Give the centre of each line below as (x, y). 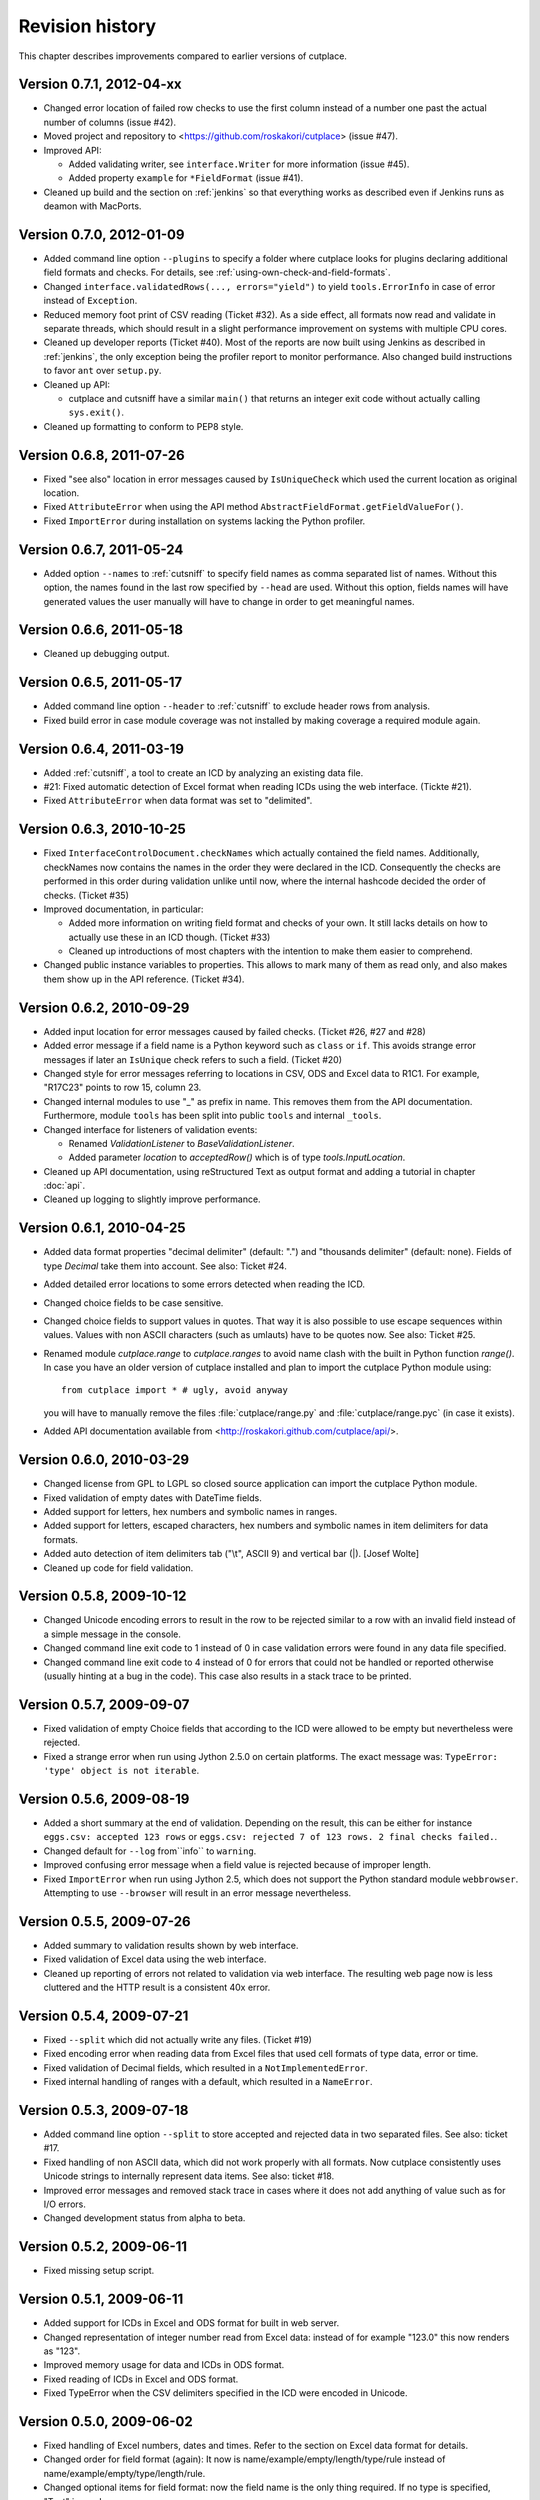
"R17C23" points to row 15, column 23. (122, 1087)
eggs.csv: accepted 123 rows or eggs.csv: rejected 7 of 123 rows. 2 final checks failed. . (270, 1837)
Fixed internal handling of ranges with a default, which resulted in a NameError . (208, 2082)
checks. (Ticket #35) (86, 895)
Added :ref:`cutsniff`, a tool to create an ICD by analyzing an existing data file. (203, 772)
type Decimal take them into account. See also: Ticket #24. (165, 1266)
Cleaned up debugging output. (106, 654)
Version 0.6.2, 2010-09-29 (104, 1007)
